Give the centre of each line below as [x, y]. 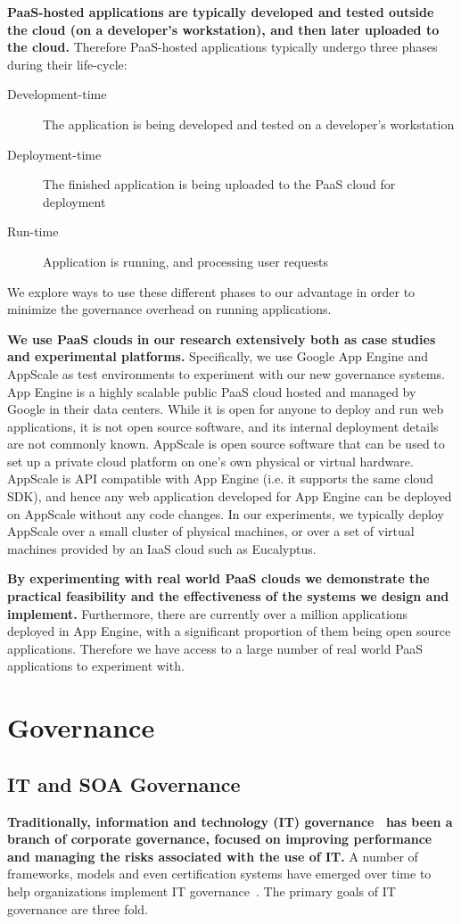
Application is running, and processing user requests [185, 261]
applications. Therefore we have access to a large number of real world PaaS [215, 648]
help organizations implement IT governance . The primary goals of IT [202, 891]
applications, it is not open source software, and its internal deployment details [223, 426]
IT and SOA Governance [124, 784]
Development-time [57, 94]
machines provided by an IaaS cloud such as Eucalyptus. [162, 548]
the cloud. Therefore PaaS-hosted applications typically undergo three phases [222, 47]
